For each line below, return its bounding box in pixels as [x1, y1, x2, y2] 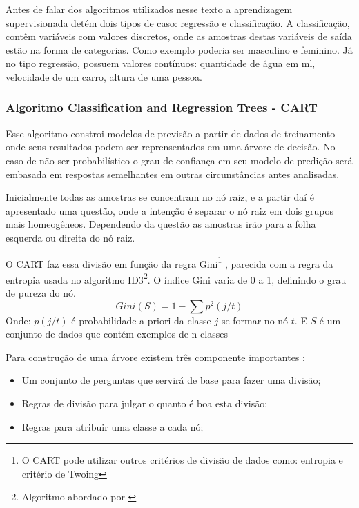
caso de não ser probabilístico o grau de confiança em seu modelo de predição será [6, 153, 353, 167]
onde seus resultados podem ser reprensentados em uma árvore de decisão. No [6, 139, 336, 154]
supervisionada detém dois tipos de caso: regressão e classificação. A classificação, [6, 15, 350, 30]
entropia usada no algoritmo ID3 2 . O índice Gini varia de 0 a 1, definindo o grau [6, 270, 347, 286]
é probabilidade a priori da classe [71, 313, 211, 327]
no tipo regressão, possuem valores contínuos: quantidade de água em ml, [6, 56, 316, 70]
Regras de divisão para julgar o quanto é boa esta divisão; [21, 396, 268, 410]
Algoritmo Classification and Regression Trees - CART [6, 99, 318, 116]
